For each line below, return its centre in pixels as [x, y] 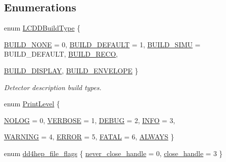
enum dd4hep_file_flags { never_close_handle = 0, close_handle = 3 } [113, 153]
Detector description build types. [53, 87]
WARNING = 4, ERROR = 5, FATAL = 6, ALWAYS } [89, 137]
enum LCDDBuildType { [42, 28]
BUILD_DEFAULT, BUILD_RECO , [61, 54]
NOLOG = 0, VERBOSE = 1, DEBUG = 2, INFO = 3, [90, 120]
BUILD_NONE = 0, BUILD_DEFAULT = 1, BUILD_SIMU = [102, 44]
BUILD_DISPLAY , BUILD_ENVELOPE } [71, 70]
